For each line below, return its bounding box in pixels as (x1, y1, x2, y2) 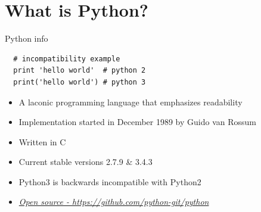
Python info (5, 32, 48, 45)
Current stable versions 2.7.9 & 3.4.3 (18, 155, 153, 168)
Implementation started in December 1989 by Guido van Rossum (18, 116, 257, 128)
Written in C (18, 135, 66, 148)
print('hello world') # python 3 (13, 77, 146, 86)
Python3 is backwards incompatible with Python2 (18, 175, 201, 188)
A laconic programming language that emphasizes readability (18, 95, 243, 108)
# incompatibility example (13, 54, 120, 63)
